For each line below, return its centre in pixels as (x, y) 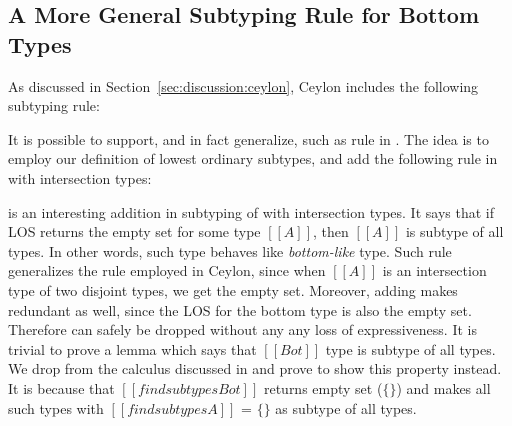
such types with (56, 407)
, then (331, 231)
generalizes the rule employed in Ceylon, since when (167, 270)
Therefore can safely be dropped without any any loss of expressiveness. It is (242, 329)
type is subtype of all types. (410, 348)
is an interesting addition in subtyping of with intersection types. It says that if (251, 211)
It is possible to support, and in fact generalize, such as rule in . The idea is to (248, 138)
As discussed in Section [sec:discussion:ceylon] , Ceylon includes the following (243, 85)
